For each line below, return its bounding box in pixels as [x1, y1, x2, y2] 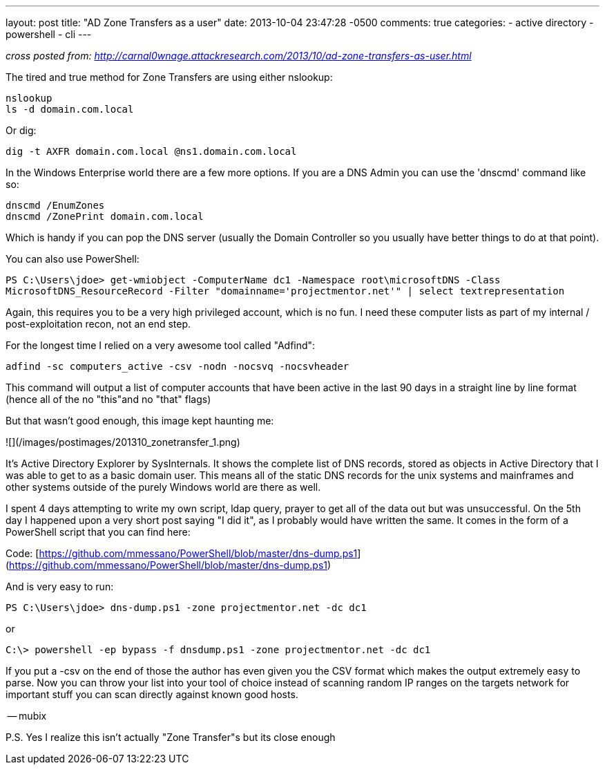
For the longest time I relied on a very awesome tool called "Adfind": [6, 339, 316, 351]
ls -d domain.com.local [6, 104, 134, 115]
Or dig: [6, 124, 37, 136]
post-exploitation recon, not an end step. [6, 318, 191, 330]
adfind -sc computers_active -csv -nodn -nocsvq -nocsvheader [6, 361, 349, 372]
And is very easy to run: [6, 581, 114, 592]
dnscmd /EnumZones [6, 200, 105, 211]
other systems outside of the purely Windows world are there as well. [6, 481, 321, 493]
